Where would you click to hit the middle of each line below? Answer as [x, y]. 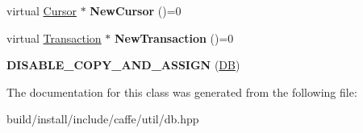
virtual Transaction [54, 37]
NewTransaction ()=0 [174, 37]
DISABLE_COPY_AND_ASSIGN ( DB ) [123, 65]
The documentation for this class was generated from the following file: [182, 91]
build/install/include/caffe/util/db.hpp [103, 119]
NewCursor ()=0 [136, 10]
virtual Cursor [42, 10]
